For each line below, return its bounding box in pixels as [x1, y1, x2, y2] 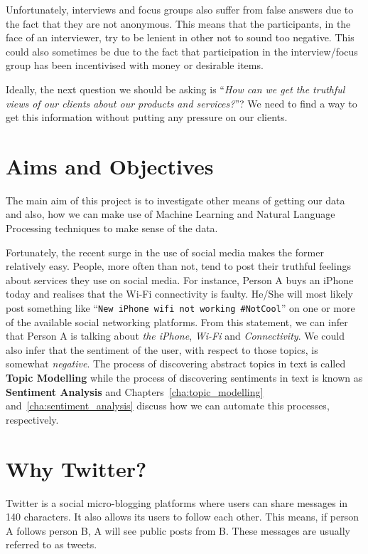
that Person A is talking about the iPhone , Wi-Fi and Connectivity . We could [6, 328, 345, 343]
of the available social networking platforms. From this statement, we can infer [6, 314, 348, 329]
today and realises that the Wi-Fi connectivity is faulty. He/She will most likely [6, 286, 353, 301]
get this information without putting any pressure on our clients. [6, 110, 288, 125]
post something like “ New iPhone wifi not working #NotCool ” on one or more [6, 300, 355, 315]
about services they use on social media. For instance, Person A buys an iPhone [6, 272, 354, 287]
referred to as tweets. [6, 537, 97, 552]
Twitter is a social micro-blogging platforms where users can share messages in [6, 495, 348, 510]
